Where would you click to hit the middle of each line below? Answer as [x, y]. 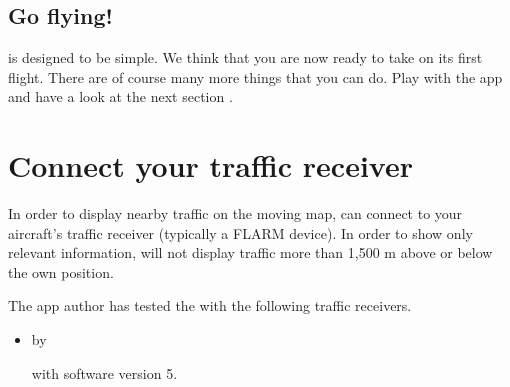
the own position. [61, 271]
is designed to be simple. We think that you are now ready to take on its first [245, 57]
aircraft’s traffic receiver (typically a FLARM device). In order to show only [240, 232]
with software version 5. [104, 372]
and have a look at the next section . [120, 96]
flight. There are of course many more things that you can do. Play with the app [255, 76]
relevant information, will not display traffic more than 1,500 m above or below [250, 252]
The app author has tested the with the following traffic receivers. [210, 305]
